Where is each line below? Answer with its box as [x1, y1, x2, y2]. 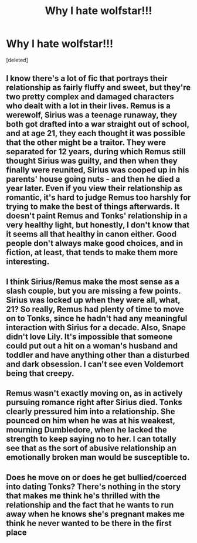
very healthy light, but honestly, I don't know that [6, 220, 189, 230]
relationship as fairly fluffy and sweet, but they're [6, 83, 191, 93]
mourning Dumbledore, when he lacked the [6, 425, 167, 435]
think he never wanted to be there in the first [6, 518, 172, 528]
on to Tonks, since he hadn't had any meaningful [6, 313, 188, 323]
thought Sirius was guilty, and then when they [6, 156, 178, 166]
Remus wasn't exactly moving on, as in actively [6, 388, 183, 398]
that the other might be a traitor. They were [6, 138, 166, 148]
